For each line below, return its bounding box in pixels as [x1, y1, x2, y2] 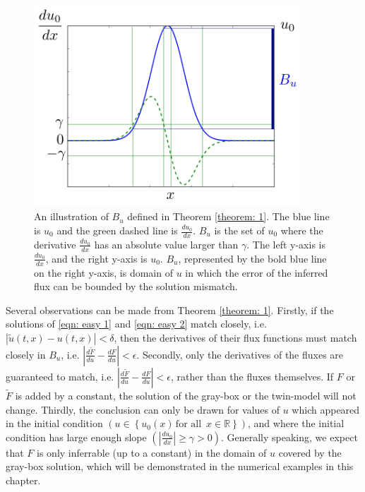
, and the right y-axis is [45, 251, 148, 265]
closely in [6, 347, 46, 361]
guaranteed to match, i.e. [6, 368, 114, 383]
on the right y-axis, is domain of [34, 265, 173, 280]
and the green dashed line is [56, 223, 178, 238]
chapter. [6, 473, 41, 488]
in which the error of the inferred [185, 265, 328, 280]
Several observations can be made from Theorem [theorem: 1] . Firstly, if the [6, 302, 334, 317]
